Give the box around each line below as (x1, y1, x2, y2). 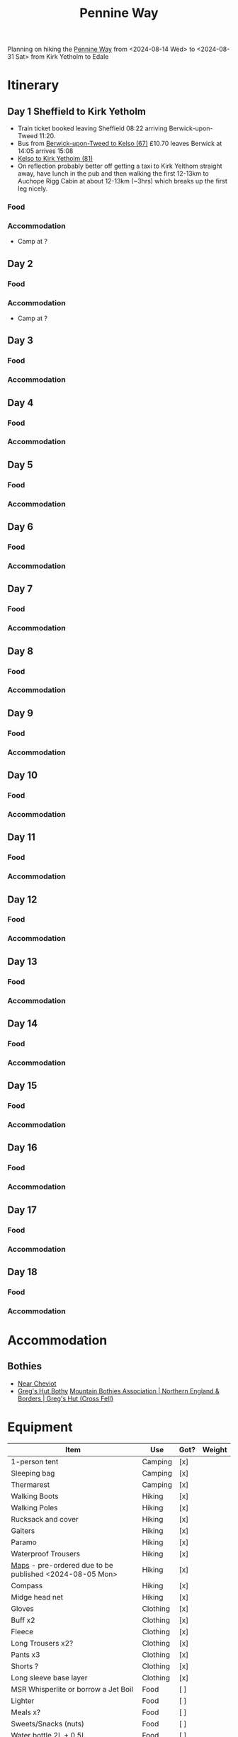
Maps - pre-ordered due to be (11, 1560, 113, 1570)
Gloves (11, 1603, 34, 1613)
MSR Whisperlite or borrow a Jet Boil (11, 1684, 133, 1694)
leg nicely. (17, 184, 48, 193)
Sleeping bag (11, 1468, 55, 1478)
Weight (202, 1444, 227, 1454)
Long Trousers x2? (11, 1638, 74, 1648)
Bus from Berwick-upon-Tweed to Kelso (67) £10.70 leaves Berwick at (17, 140, 222, 148)
